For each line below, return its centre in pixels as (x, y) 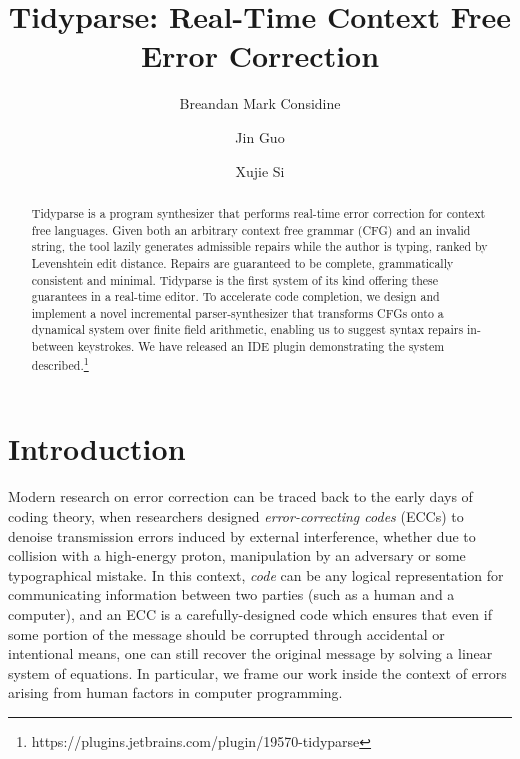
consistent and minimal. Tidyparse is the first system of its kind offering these (235, 279)
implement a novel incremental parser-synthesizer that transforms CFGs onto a (237, 312)
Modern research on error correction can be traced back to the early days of (240, 496)
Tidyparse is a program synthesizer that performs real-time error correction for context (258, 212)
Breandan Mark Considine (260, 103)
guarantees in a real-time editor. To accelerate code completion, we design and (235, 296)
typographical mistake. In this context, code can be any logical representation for (256, 574)
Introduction (97, 448)
